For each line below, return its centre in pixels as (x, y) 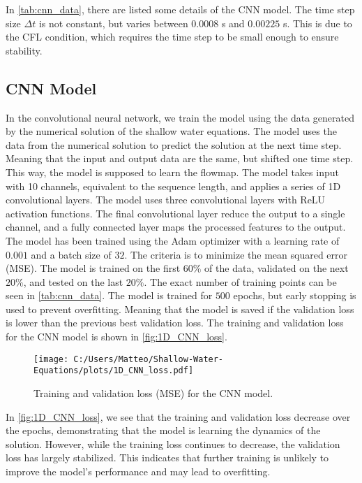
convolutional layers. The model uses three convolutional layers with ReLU (166, 200)
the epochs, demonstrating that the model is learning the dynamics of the (163, 430)
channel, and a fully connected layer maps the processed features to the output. (176, 227)
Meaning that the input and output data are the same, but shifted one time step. (180, 158)
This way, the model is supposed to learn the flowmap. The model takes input (172, 172)
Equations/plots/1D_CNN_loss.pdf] (114, 371)
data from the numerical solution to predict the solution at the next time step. (174, 144)
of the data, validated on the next (277, 268)
